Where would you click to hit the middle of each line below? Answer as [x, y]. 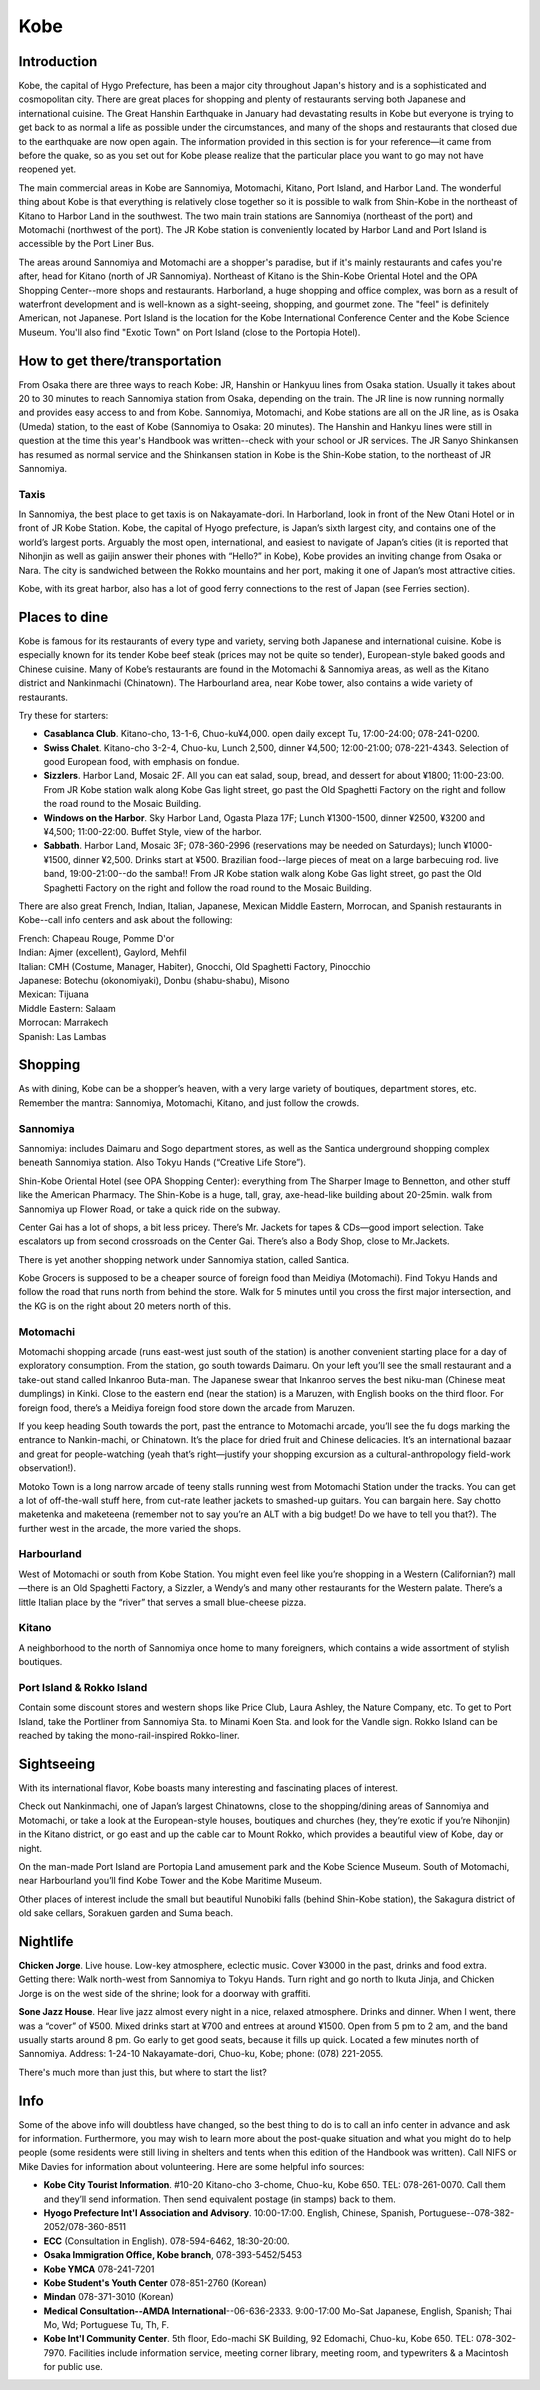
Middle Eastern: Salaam [67, 1008]
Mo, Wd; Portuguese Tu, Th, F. [106, 2325]
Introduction [58, 61]
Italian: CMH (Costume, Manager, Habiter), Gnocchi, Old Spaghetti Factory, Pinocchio [194, 966]
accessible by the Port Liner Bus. [86, 244]
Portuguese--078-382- [466, 2212]
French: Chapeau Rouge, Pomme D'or [96, 938]
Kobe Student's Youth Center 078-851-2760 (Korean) [155, 2282]
